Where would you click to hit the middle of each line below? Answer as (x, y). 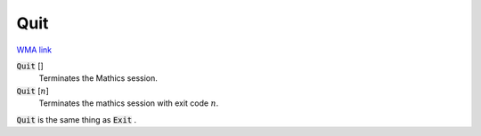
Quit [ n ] (33, 91)
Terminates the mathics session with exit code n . (129, 103)
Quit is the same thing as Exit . (77, 119)
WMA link (34, 50)
